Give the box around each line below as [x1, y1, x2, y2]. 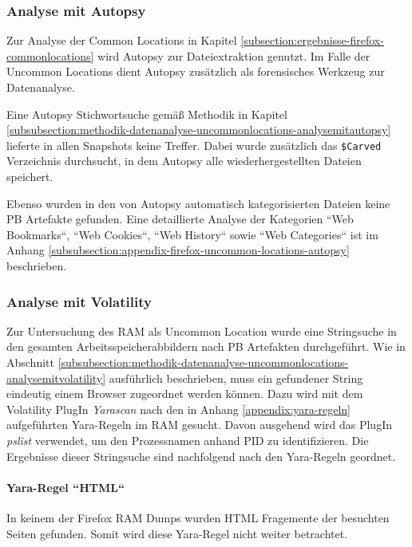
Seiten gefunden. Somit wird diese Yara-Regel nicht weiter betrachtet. [6, 525, 348, 541]
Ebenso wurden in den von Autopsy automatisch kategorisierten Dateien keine [6, 195, 390, 211]
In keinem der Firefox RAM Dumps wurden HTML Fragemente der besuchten [6, 509, 390, 525]
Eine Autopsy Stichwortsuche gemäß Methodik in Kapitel [6, 105, 287, 122]
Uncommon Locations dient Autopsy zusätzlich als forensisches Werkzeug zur [6, 63, 385, 80]
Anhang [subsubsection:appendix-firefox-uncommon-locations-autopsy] [6, 242, 350, 258]
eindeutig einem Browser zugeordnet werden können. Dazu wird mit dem [6, 385, 363, 402]
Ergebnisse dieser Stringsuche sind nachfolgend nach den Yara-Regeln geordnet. [6, 447, 396, 464]
